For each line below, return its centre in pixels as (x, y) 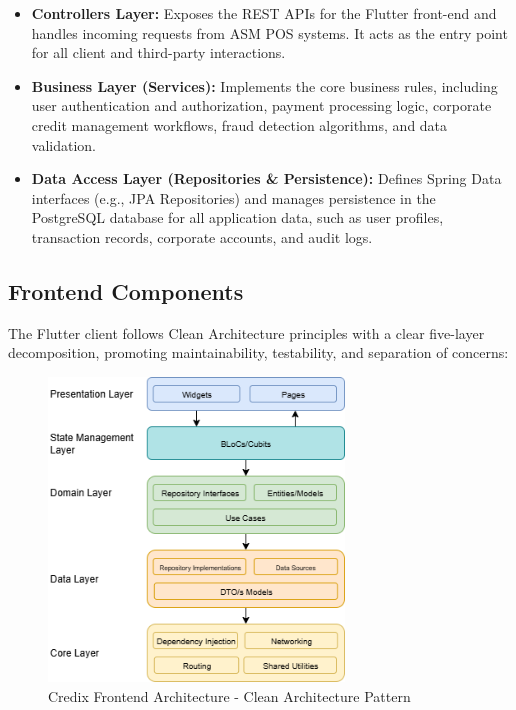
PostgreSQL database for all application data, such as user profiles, (237, 217)
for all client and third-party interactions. (158, 52)
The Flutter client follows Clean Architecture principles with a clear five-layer (246, 332)
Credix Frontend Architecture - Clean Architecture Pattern (229, 695)
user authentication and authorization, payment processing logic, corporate (261, 105)
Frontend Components (126, 290)
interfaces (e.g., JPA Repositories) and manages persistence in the (233, 197)
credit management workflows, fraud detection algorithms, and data (239, 124)
